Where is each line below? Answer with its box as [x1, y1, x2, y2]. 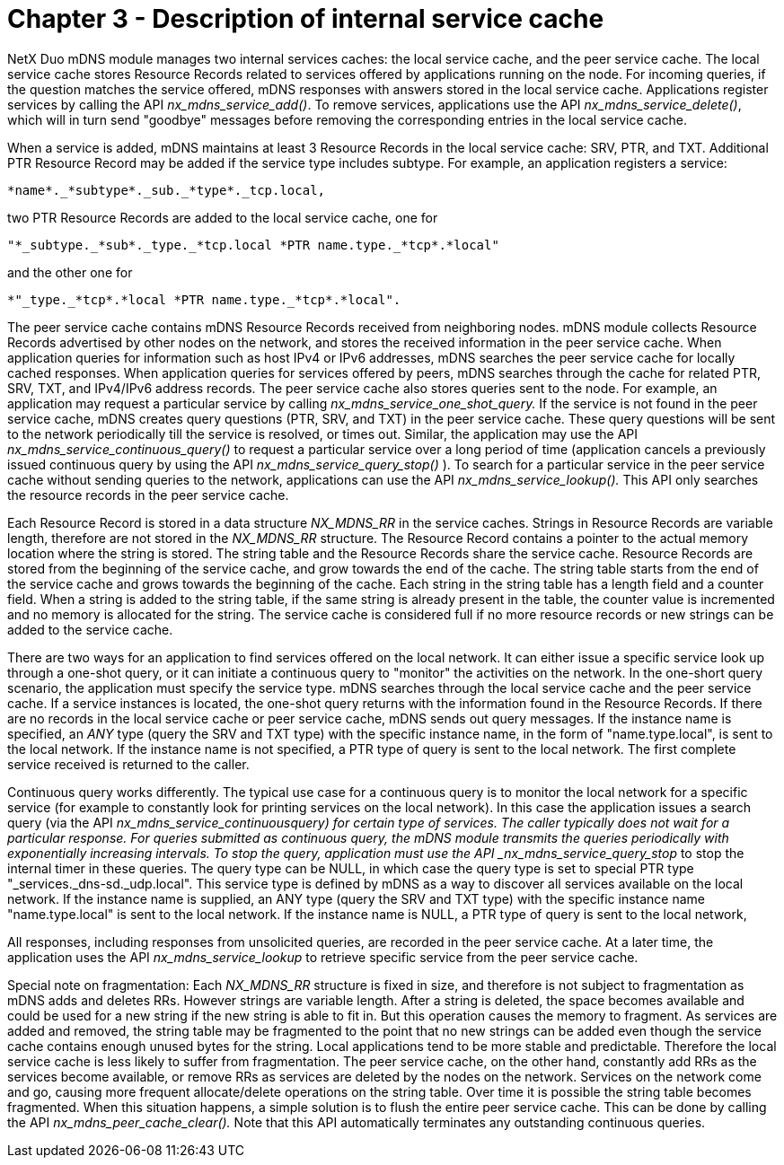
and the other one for [7, 264, 133, 280]
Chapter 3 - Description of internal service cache [7, 4, 604, 34]
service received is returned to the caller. [7, 756, 250, 772]
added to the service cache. [7, 621, 173, 637]
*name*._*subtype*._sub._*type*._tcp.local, [7, 182, 326, 197]
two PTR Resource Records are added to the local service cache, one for [7, 209, 438, 225]
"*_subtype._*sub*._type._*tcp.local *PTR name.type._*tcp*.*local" [7, 237, 499, 252]
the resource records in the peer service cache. [7, 486, 289, 503]
